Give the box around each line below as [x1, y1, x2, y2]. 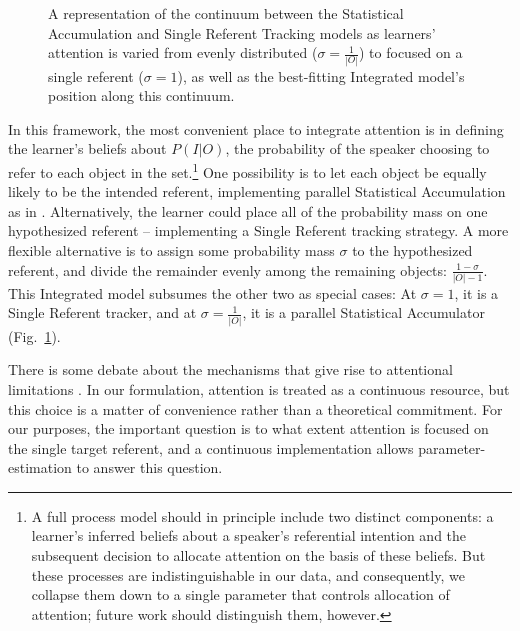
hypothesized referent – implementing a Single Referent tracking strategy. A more [8, 220, 509, 241]
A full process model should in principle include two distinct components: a [31, 505, 494, 526]
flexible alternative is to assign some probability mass [8, 239, 335, 260]
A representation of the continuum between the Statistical [48, 3, 404, 23]
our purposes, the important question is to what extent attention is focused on [8, 418, 489, 439]
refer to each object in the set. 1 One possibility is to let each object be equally [8, 158, 487, 182]
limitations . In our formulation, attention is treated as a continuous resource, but [8, 378, 510, 399]
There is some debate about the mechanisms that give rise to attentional [8, 359, 453, 380]
